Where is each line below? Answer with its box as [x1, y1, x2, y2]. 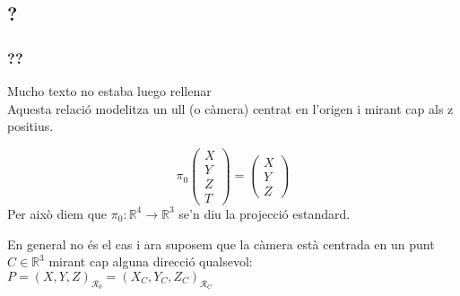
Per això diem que [7, 204, 108, 222]
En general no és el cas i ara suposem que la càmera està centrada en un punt [7, 234, 435, 253]
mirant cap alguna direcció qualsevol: [48, 252, 253, 271]
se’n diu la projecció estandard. [178, 204, 351, 222]
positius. [7, 117, 54, 135]
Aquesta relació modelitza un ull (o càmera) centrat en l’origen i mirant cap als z [7, 99, 454, 118]
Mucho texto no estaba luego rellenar [7, 82, 212, 100]
